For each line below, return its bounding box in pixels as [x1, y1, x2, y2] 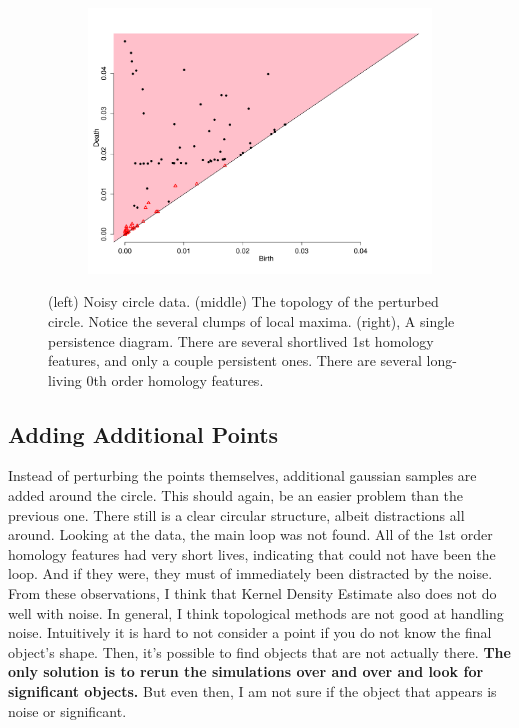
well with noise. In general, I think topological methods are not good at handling [8, 602, 504, 623]
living [48, 369, 82, 390]
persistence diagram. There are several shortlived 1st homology [48, 330, 434, 351]
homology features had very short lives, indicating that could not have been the [8, 543, 496, 564]
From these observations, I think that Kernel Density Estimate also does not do [8, 583, 497, 604]
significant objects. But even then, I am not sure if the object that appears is [8, 681, 497, 702]
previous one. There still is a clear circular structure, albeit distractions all [8, 504, 465, 525]
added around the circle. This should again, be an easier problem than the [8, 485, 464, 506]
